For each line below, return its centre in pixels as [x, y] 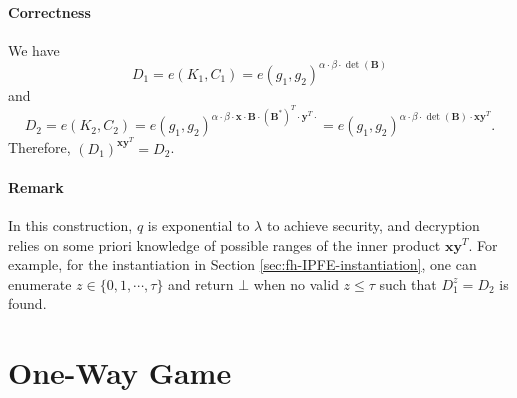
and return [201, 283]
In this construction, [70, 224]
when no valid [296, 283]
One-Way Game [120, 372]
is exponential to [198, 224]
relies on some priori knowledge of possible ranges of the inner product [224, 244]
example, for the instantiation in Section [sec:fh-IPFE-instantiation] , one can [242, 264]
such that [408, 283]
